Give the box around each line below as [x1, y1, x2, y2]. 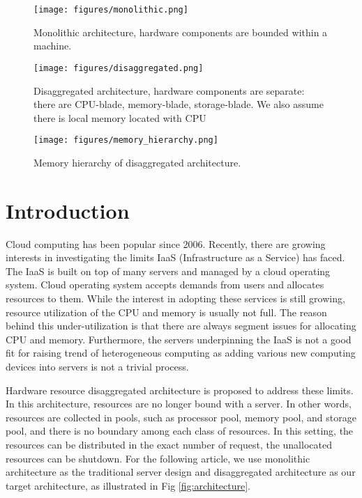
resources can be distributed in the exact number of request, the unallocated [6, 437, 332, 451]
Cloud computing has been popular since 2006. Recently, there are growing [6, 236, 326, 251]
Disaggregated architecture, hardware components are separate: [33, 83, 305, 98]
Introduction [6, 196, 130, 224]
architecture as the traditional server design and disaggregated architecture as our [6, 465, 356, 479]
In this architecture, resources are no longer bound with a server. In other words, [6, 396, 352, 411]
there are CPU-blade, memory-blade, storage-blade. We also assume [33, 97, 324, 111]
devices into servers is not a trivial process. [6, 359, 189, 373]
